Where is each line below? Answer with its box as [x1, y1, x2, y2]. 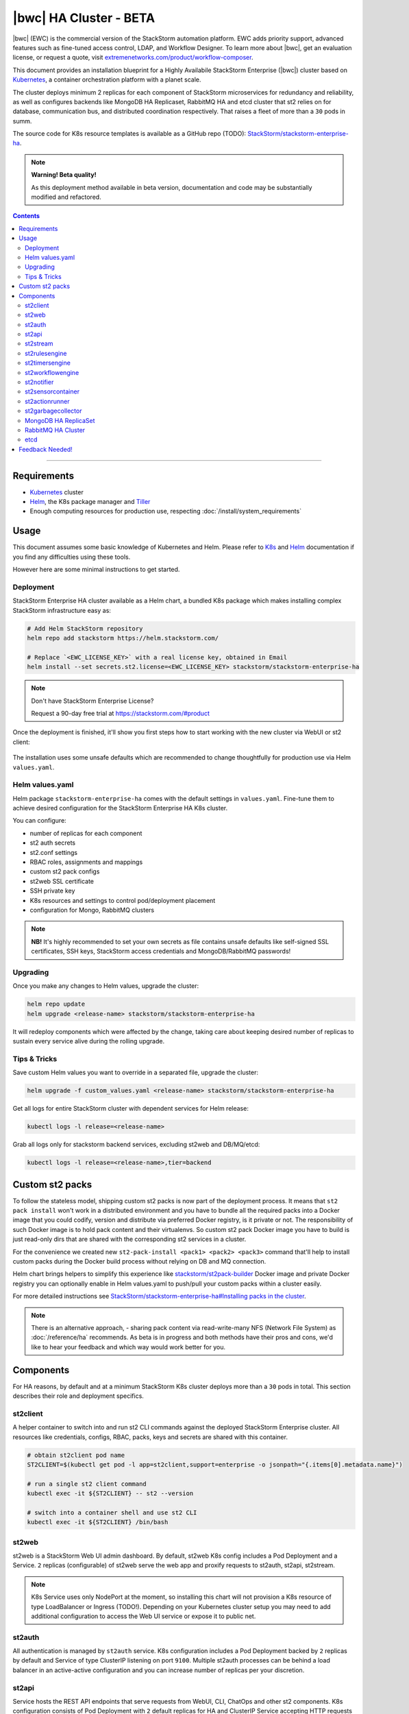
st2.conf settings [29, 848, 78, 856]
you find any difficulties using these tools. [12, 553, 131, 561]
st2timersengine [25, 359, 71, 367]
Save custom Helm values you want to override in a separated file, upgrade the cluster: [12, 1068, 258, 1076]
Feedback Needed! [18, 445, 73, 453]
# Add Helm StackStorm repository [27, 625, 143, 632]
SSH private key [29, 886, 75, 895]
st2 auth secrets [29, 838, 75, 847]
